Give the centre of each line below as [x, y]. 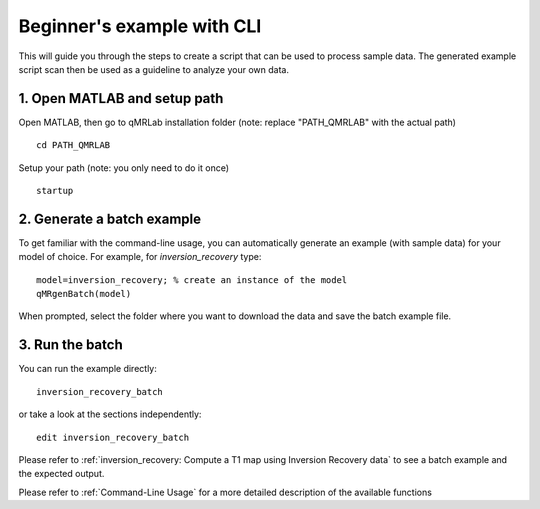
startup [55, 191]
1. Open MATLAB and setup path [121, 98]
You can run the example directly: [87, 369]
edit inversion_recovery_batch [113, 437]
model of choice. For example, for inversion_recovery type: [140, 257]
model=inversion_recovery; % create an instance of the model [192, 279]
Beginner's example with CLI [140, 26]
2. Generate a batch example [110, 218]
